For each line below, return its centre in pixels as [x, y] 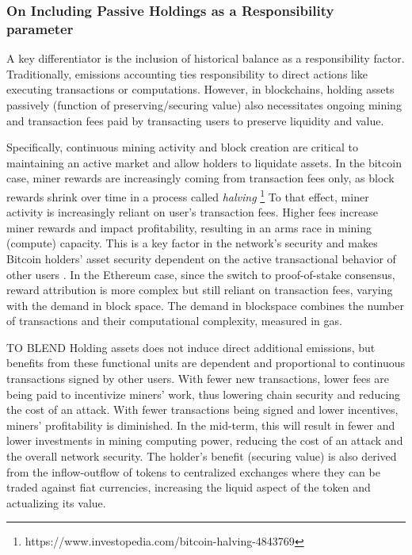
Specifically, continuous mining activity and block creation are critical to [182, 147]
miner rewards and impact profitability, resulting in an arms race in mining [189, 227]
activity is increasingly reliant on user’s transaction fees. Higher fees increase [193, 212]
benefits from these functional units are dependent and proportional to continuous [206, 363]
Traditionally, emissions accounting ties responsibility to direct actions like [187, 73]
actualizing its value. [56, 502]
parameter [40, 28]
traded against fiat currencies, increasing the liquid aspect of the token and [189, 487]
